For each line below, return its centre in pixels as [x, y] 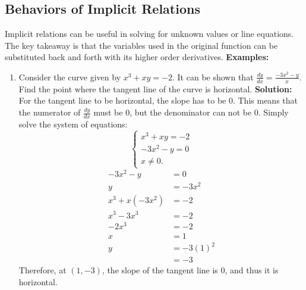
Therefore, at [42, 270]
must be [108, 112]
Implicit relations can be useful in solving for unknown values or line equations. [149, 34]
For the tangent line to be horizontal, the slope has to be [122, 100]
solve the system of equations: [73, 124]
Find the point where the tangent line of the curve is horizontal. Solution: [155, 88]
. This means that [265, 100]
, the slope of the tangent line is [160, 270]
